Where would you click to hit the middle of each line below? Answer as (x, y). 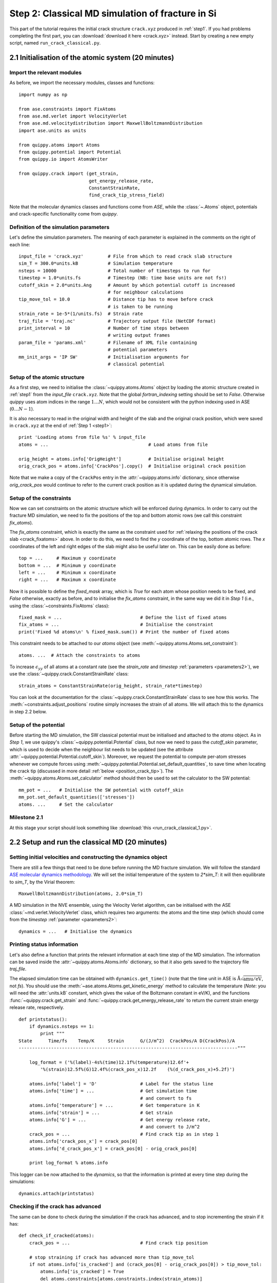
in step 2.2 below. (28, 711)
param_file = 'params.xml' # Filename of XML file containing (108, 342)
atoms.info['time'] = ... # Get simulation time (113, 1091)
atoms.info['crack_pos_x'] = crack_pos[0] (83, 1141)
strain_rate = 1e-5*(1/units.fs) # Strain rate (81, 314)
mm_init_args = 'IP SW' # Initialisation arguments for (104, 357)
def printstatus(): (43, 1019)
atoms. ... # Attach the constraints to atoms (80, 655)
